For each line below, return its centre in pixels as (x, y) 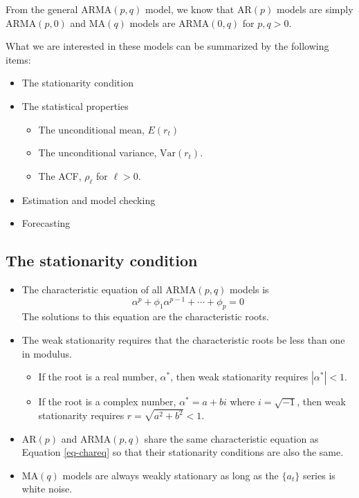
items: (18, 59)
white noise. (47, 489)
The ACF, (60, 175)
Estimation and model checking (89, 200)
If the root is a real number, (98, 377)
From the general (42, 9)
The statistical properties (75, 105)
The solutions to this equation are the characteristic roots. (145, 316)
